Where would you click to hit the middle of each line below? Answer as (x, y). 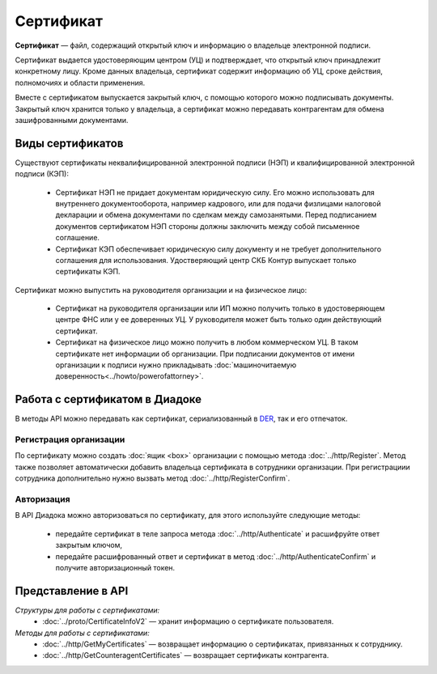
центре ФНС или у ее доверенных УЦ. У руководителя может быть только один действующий (218, 320)
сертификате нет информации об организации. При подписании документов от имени (205, 354)
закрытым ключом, (89, 545)
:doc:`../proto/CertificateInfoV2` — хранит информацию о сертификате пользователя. (188, 621)
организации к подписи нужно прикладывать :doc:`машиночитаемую (176, 365)
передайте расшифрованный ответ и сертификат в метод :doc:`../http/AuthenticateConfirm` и (216, 556)
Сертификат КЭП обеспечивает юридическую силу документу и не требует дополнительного (218, 249)
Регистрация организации (70, 439)
